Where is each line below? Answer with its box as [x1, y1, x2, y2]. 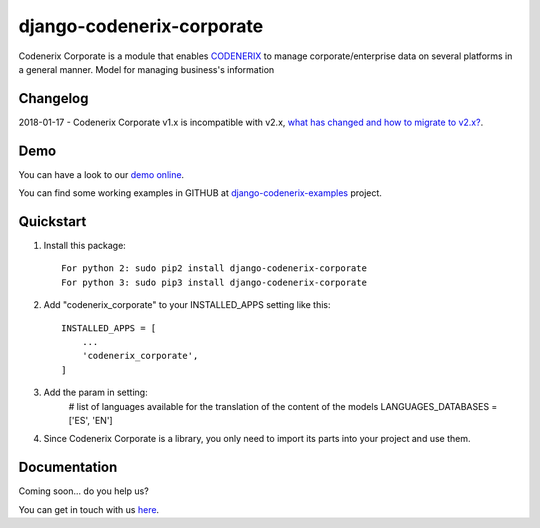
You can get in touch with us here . [18, 503, 160, 515]
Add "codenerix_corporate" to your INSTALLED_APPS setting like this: [43, 299, 331, 311]
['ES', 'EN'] [68, 414, 114, 426]
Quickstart [18, 213, 87, 230]
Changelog [18, 90, 89, 107]
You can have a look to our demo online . [18, 168, 185, 180]
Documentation [18, 459, 118, 476]
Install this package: [43, 240, 127, 252]
